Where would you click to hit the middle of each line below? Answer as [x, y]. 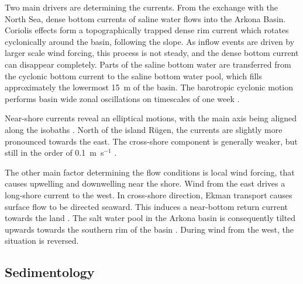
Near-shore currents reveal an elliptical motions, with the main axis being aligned [151, 118]
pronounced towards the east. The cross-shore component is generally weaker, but [151, 141]
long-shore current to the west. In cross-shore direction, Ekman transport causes [149, 194]
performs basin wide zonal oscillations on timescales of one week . [122, 98]
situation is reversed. [42, 241]
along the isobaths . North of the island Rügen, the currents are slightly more [144, 129]
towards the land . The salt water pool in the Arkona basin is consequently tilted [150, 218]
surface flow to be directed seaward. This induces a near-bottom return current [146, 206]
